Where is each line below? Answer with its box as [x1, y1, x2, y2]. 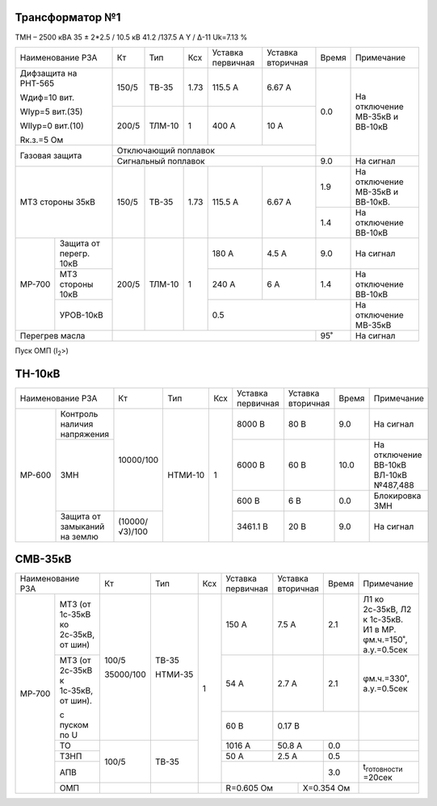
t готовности [363, 762, 403, 775]
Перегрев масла [19, 330, 86, 341]
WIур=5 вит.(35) [19, 106, 83, 117]
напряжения [60, 428, 109, 439]
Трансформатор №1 [15, 10, 121, 24]
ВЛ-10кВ [373, 469, 408, 481]
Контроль [60, 408, 99, 419]
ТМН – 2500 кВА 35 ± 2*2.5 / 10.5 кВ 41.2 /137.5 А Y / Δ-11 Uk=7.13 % [15, 32, 248, 42]
